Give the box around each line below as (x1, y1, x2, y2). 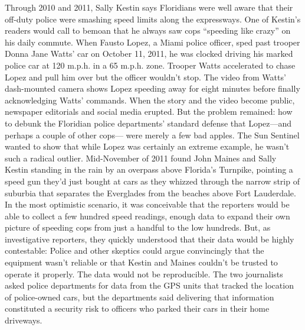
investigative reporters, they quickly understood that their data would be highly (5, 232, 294, 245)
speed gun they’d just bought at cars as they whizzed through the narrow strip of (5, 174, 300, 187)
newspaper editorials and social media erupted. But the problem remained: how (5, 105, 293, 118)
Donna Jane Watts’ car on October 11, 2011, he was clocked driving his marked (5, 47, 293, 60)
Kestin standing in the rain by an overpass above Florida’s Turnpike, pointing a (5, 163, 293, 176)
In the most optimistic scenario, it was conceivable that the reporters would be (5, 198, 290, 211)
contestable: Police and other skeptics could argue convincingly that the (5, 244, 264, 257)
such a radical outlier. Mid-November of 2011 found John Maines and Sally (5, 151, 277, 164)
